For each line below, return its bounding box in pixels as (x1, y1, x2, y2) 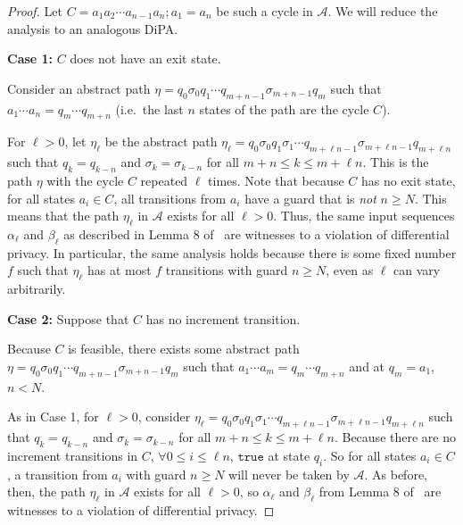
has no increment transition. (145, 309, 301, 328)
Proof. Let (7, 2, 62, 20)
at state (268, 446, 310, 464)
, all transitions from (113, 188, 227, 207)
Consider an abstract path (7, 79, 151, 97)
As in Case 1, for (7, 407, 99, 426)
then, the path (7, 482, 86, 501)
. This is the (362, 153, 429, 171)
